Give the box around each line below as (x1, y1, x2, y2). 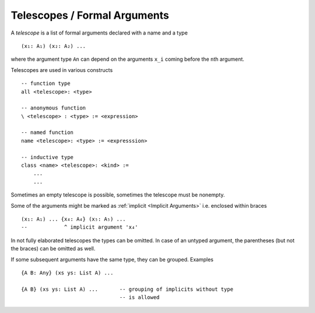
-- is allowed (119, 294, 160, 301)
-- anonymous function (21, 105, 86, 111)
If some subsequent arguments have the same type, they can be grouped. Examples (10, 256, 214, 263)
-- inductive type (21, 154, 74, 160)
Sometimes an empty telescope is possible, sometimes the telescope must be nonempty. (10, 191, 225, 198)
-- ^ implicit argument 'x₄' (21, 224, 138, 231)
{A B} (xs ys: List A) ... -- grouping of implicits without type (21, 286, 233, 293)
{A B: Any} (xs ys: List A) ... (21, 269, 114, 276)
